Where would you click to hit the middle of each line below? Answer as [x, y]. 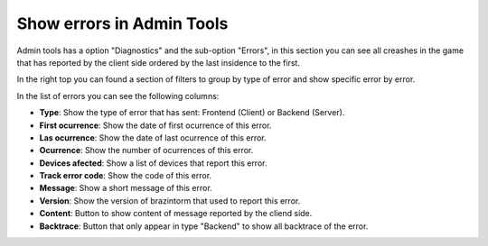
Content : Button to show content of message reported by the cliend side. [176, 214]
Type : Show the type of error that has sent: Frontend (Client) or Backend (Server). [192, 113]
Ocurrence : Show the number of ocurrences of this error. [146, 150]
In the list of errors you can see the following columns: [118, 96]
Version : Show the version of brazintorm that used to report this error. [170, 200]
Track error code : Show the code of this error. [126, 176]
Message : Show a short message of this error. [126, 188]
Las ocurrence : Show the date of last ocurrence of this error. [153, 137]
